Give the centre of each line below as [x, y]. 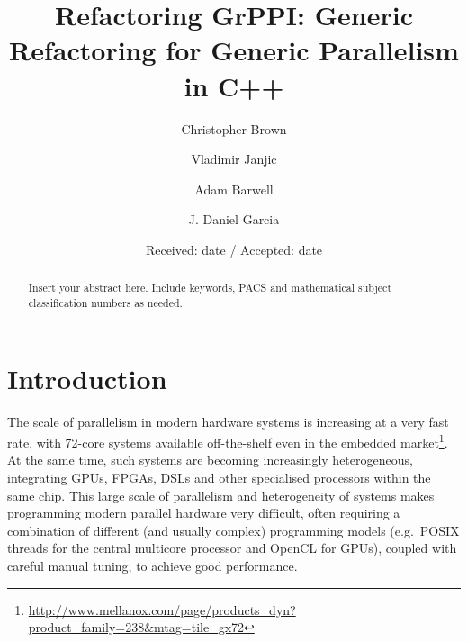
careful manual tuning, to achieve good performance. [153, 565]
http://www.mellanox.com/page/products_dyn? [162, 609]
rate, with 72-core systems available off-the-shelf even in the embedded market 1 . [228, 441]
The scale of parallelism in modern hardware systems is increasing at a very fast [228, 421]
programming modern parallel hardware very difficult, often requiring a [204, 513]
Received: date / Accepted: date [234, 249]
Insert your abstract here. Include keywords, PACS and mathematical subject [210, 288]
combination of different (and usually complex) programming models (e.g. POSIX [234, 530]
